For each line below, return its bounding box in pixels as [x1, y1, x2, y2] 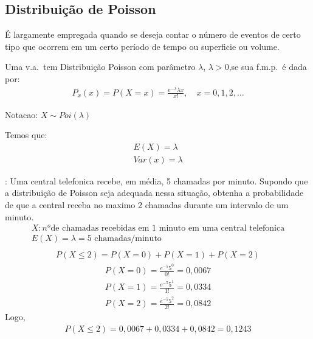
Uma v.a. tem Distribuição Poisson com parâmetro [5, 60, 196, 73]
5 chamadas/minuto [87, 234, 162, 243]
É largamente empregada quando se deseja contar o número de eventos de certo [5, 28, 301, 41]
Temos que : [5, 128, 47, 141]
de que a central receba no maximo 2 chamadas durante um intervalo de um [5, 198, 289, 211]
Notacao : [5, 108, 38, 121]
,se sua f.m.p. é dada [229, 60, 307, 73]
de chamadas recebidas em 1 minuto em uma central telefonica [50, 224, 285, 233]
